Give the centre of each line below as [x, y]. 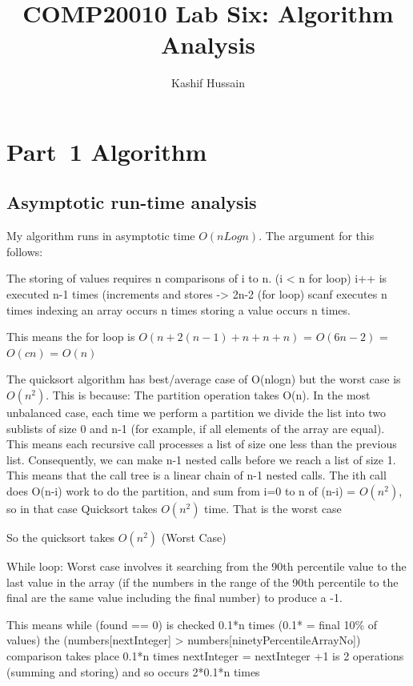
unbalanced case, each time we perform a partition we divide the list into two [196, 413]
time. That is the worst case [273, 509]
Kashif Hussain [208, 83]
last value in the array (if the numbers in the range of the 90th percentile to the [202, 582]
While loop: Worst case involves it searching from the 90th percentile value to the [206, 566]
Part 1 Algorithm [107, 151]
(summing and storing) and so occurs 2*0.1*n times [133, 671]
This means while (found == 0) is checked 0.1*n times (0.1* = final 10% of [192, 624]
